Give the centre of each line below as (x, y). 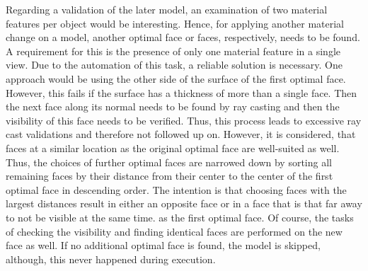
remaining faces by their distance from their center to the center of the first (169, 176)
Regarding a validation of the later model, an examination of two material (167, 9)
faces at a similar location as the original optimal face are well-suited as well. (173, 148)
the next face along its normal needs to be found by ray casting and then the (173, 106)
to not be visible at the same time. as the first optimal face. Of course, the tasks (180, 217)
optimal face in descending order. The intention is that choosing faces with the (176, 189)
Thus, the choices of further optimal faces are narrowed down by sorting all (169, 162)
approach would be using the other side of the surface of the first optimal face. (176, 78)
